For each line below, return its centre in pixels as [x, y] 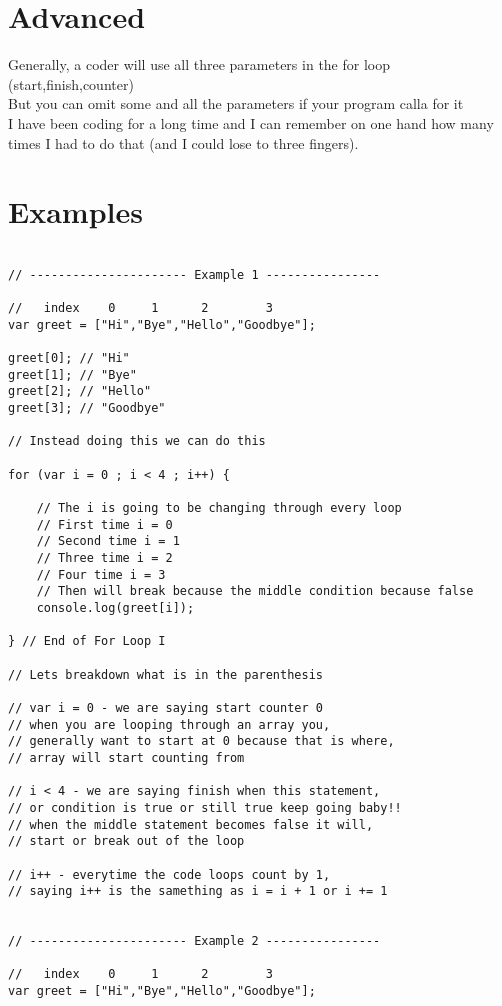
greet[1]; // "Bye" [72, 374]
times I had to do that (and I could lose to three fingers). [183, 142]
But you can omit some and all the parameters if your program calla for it [236, 103]
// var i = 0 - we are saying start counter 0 [165, 707]
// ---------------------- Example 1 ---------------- [194, 274]
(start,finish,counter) [71, 83]
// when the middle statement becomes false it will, [191, 824]
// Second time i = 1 [108, 541]
